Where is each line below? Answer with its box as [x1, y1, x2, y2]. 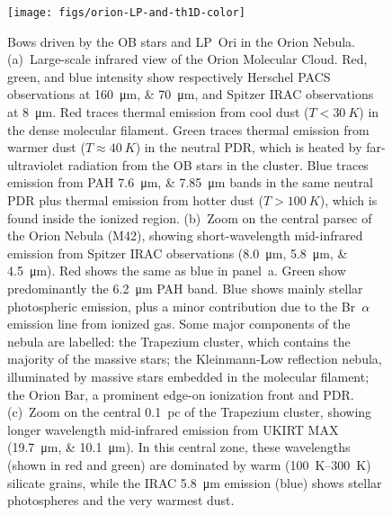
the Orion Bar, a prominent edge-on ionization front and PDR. [7, 384, 354, 403]
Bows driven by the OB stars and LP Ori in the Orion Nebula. [7, 32, 355, 50]
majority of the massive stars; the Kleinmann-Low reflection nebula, [7, 349, 382, 368]
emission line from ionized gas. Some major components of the [7, 314, 351, 333]
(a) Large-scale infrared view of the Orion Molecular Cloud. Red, [7, 50, 368, 68]
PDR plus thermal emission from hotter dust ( [7, 191, 263, 209]
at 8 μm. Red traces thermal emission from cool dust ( [7, 103, 309, 122]
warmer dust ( [7, 138, 85, 157]
